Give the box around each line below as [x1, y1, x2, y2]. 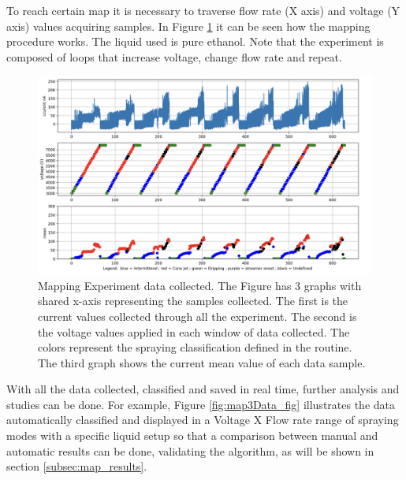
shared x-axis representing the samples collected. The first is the [38, 292, 348, 309]
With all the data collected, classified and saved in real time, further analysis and [6, 381, 400, 397]
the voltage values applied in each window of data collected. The [38, 323, 350, 340]
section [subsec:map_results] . [6, 458, 147, 474]
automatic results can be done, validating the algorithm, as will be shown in [6, 442, 374, 459]
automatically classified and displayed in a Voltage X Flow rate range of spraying [6, 411, 399, 428]
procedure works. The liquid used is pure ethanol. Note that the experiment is [6, 33, 384, 50]
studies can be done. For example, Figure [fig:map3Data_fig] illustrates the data [6, 396, 395, 412]
